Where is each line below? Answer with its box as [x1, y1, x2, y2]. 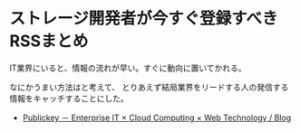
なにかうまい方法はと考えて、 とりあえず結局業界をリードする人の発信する [9, 81, 289, 92]
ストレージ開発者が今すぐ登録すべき [9, 8, 278, 29]
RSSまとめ [9, 31, 89, 52]
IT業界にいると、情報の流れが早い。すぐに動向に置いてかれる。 [9, 62, 247, 73]
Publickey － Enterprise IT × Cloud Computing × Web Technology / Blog [22, 112, 292, 123]
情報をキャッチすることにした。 [9, 92, 129, 104]
